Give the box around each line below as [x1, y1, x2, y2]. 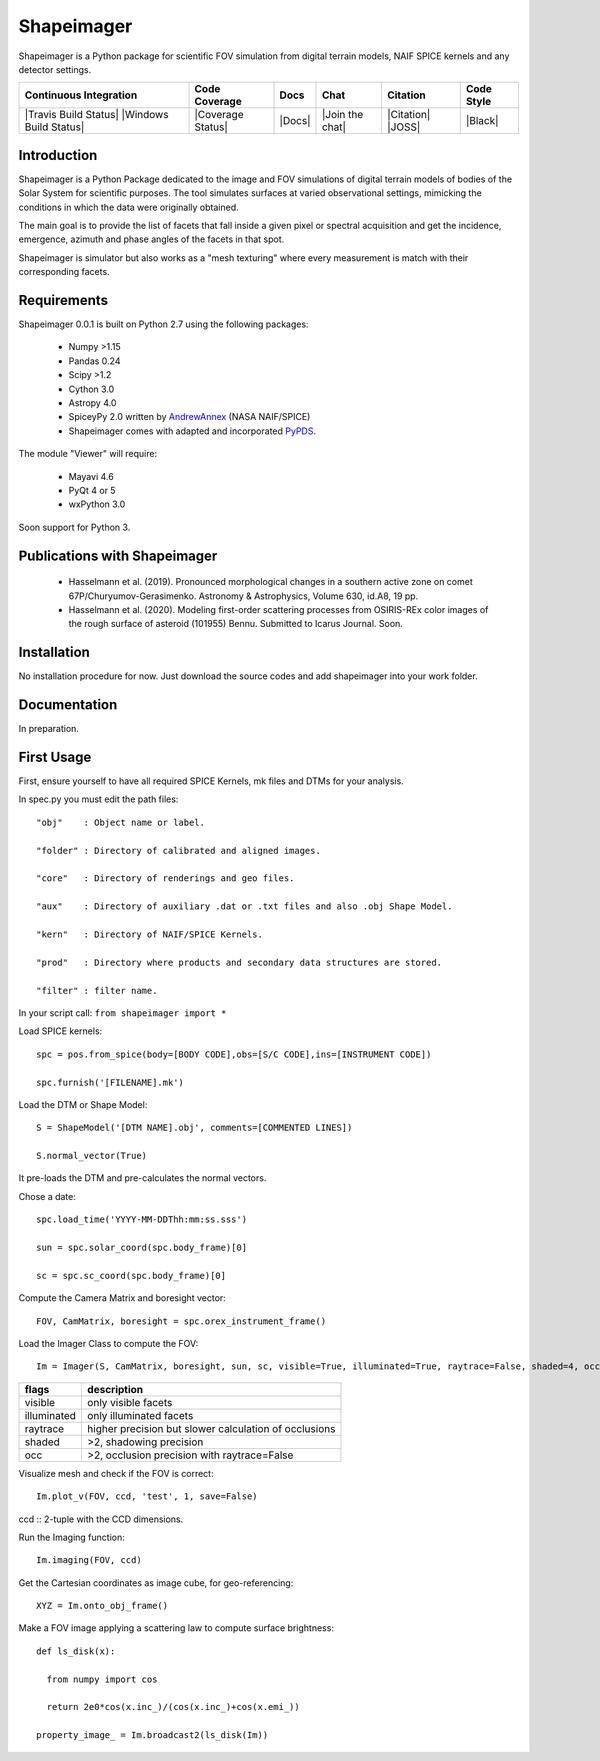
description [86, 1382, 144, 1396]
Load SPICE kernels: [18, 1025, 103, 1037]
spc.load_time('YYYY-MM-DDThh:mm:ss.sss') [36, 1214, 248, 1225]
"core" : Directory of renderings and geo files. [36, 873, 295, 884]
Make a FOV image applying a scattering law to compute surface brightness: [18, 1622, 335, 1634]
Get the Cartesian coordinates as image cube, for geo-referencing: [18, 1576, 294, 1589]
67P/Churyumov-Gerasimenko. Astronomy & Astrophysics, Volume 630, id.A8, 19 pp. [68, 590, 419, 602]
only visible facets [86, 1395, 173, 1409]
